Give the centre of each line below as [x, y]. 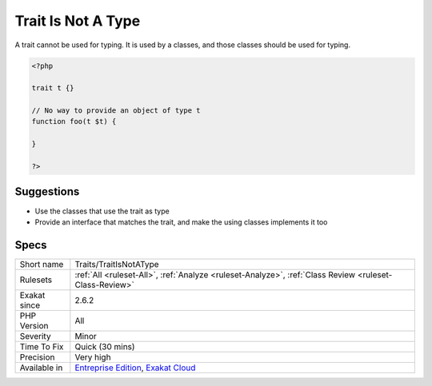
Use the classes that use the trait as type [102, 211]
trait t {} [53, 88]
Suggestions [47, 192]
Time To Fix [42, 346]
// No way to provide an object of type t [116, 111]
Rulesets [36, 280]
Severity [35, 336]
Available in [41, 368]
